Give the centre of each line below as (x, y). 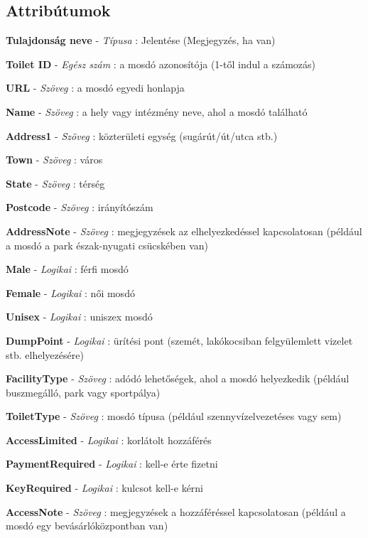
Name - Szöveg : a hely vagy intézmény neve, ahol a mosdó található (157, 111)
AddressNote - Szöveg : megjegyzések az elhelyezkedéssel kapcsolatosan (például (184, 231)
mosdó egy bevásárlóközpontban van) (87, 526)
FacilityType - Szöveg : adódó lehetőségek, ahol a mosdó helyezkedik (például (178, 378)
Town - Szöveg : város (54, 160)
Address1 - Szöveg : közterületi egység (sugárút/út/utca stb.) (142, 135)
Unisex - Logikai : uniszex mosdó (79, 317)
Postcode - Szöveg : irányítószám (80, 207)
